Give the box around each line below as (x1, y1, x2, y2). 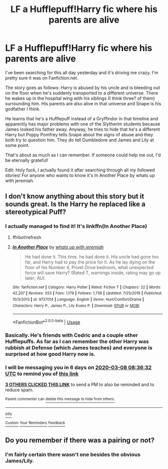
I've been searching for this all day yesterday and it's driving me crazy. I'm (5, 69, 158, 76)
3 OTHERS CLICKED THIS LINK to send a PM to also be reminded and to (5, 382, 154, 388)
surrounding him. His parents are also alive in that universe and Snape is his (5, 100, 161, 106)
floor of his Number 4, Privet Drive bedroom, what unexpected (24, 264, 154, 270)
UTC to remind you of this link (5, 370, 79, 377)
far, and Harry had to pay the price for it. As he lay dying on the (24, 259, 155, 265)
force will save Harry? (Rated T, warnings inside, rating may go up (24, 270, 161, 276)
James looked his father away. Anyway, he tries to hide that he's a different (5, 126, 160, 132)
